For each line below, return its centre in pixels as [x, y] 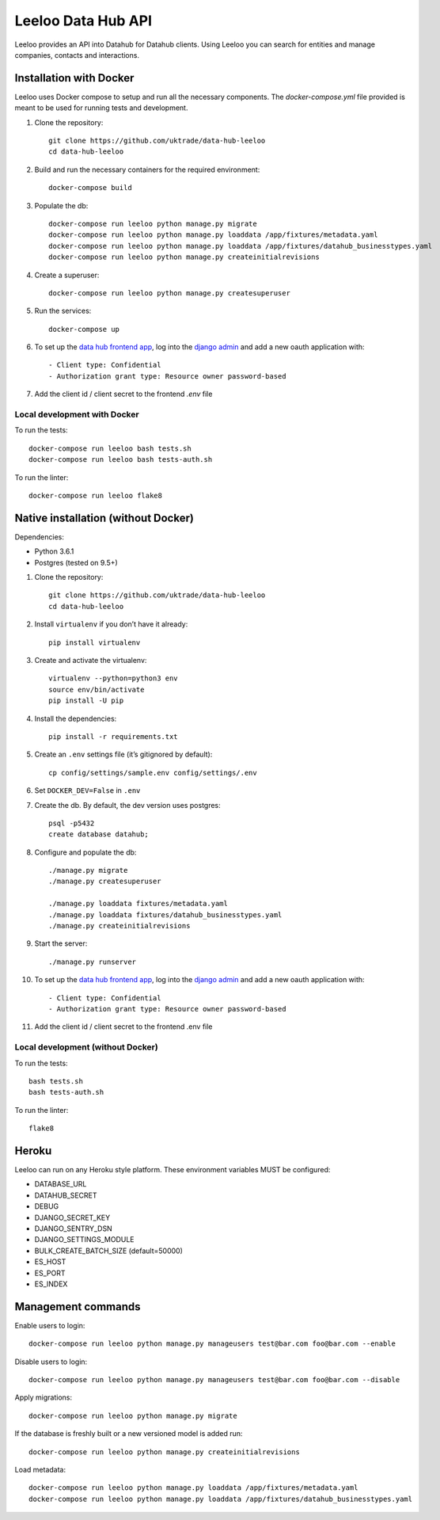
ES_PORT [50, 1273]
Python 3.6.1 [54, 551]
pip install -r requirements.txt [113, 736]
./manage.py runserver [93, 962]
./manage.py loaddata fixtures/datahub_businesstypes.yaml [165, 914]
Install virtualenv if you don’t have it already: [111, 624]
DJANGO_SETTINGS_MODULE [84, 1240]
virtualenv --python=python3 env [113, 678]
